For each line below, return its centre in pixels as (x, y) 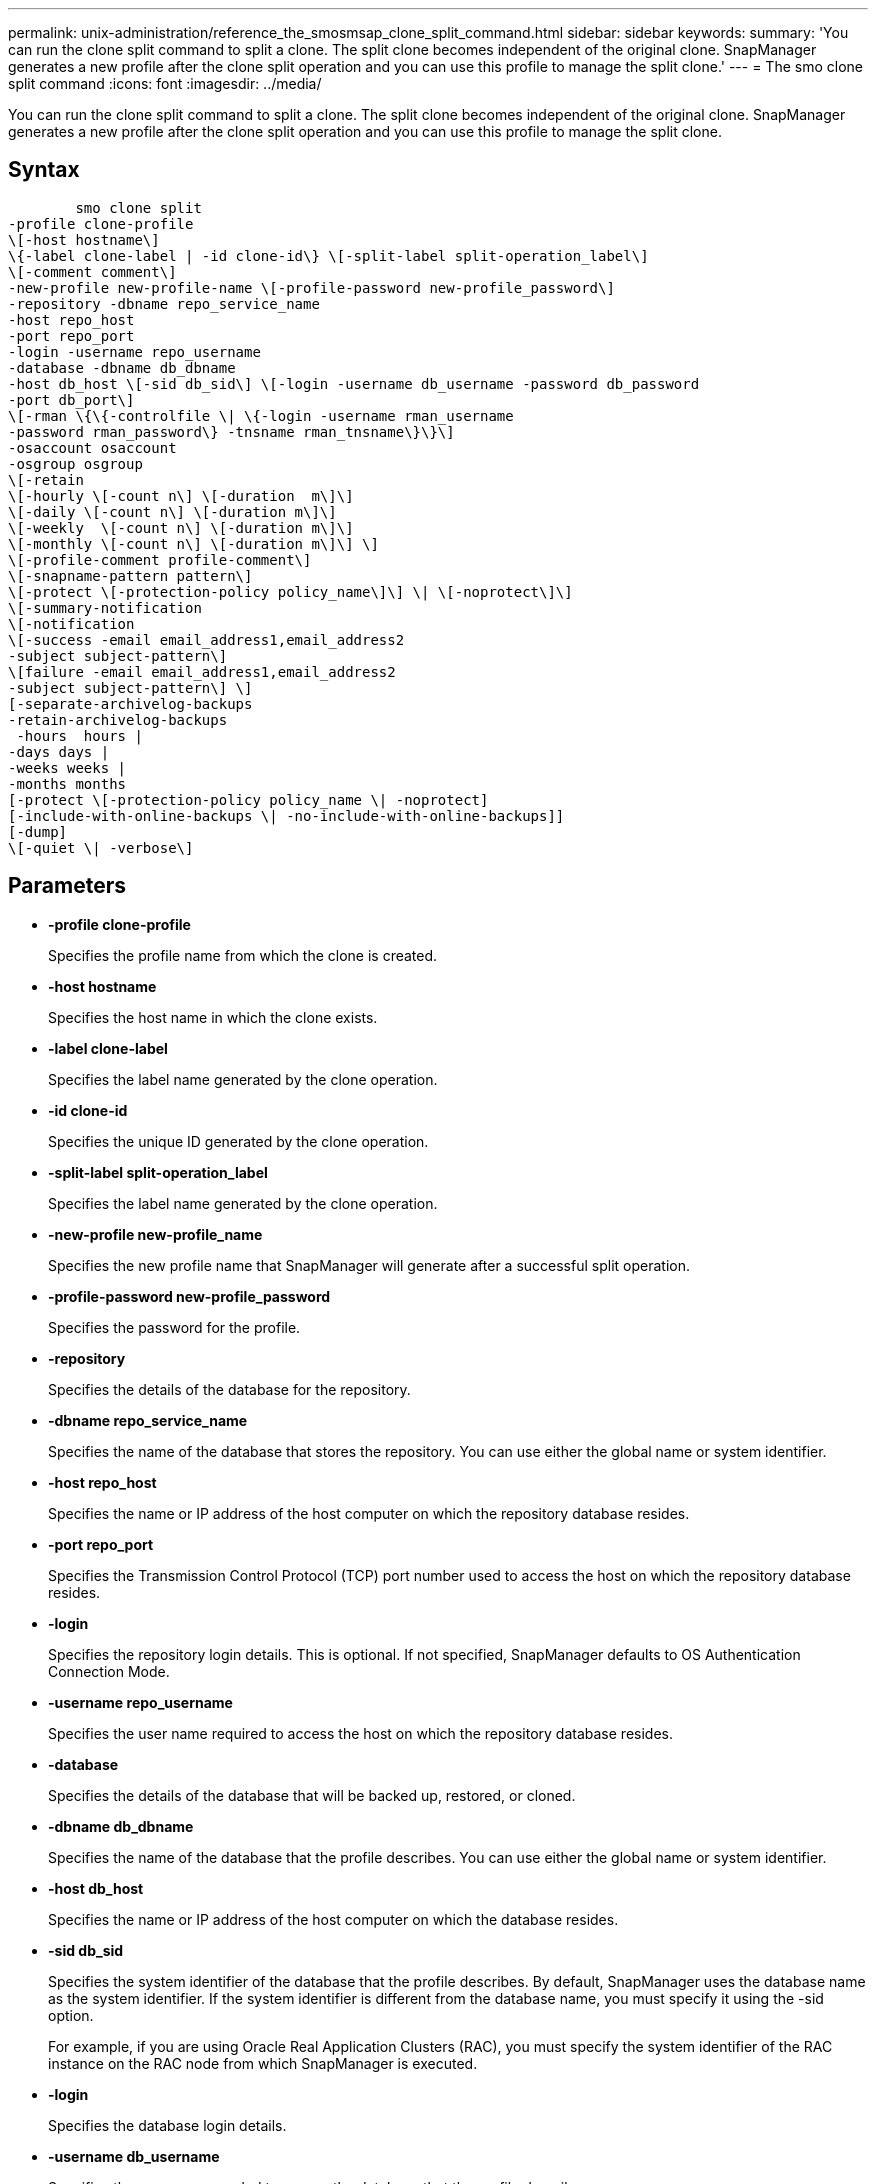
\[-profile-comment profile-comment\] (160, 559)
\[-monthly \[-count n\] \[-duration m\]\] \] (193, 543)
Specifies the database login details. (167, 2125)
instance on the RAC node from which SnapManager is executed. (263, 2063)
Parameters (67, 886)
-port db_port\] (71, 399)
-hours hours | (79, 735)
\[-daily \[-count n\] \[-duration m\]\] (172, 511)
